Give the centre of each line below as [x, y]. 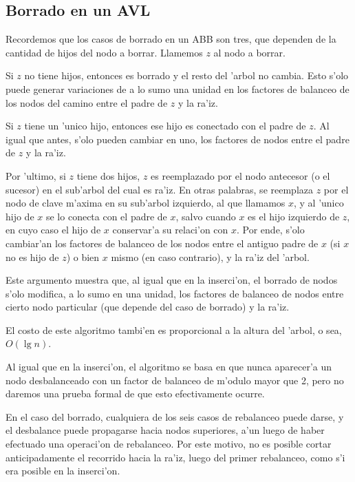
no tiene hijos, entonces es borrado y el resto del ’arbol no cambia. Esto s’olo [186, 75]
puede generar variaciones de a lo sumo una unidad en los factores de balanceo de [177, 88]
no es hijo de [32, 256]
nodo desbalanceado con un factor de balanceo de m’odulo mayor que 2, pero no [175, 380]
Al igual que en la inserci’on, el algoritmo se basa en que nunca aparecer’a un [169, 367]
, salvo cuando [206, 216]
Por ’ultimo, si [36, 175]
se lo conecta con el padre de [106, 216]
